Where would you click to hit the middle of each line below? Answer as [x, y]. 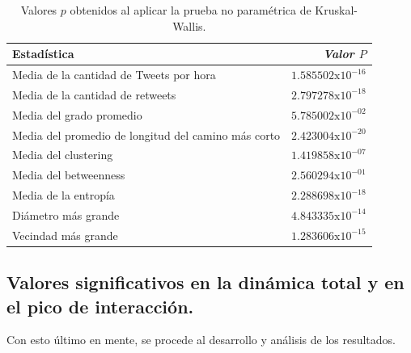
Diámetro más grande [66, 214]
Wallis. [189, 25]
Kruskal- [336, 10]
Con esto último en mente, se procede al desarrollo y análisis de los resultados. [201, 340]
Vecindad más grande [65, 235]
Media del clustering [63, 155]
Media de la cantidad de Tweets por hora [114, 75]
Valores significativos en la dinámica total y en [205, 282]
